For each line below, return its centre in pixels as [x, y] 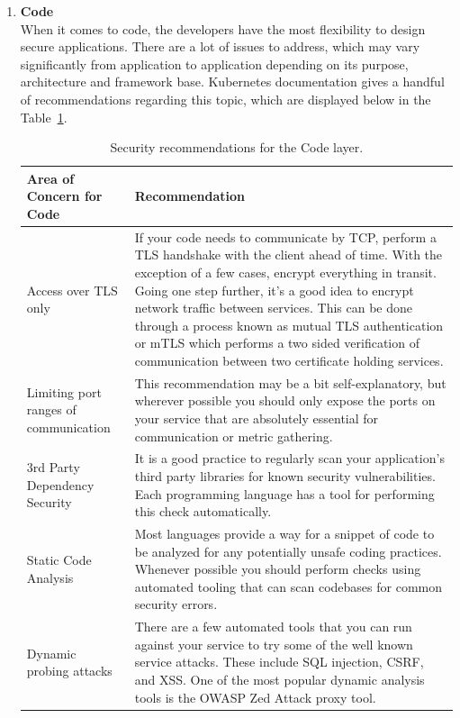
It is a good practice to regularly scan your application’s [289, 458]
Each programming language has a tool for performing [284, 493]
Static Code [59, 560]
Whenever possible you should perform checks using [278, 569]
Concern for [64, 196]
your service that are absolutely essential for [257, 418]
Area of [50, 178]
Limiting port [64, 391]
